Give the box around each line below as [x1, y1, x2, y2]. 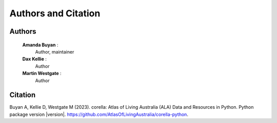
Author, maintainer [35, 48, 74, 55]
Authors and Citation [9, 8, 101, 19]
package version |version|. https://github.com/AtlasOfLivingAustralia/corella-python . [9, 111, 188, 117]
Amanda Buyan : [22, 41, 58, 48]
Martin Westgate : [22, 70, 62, 77]
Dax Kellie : [22, 56, 47, 62]
